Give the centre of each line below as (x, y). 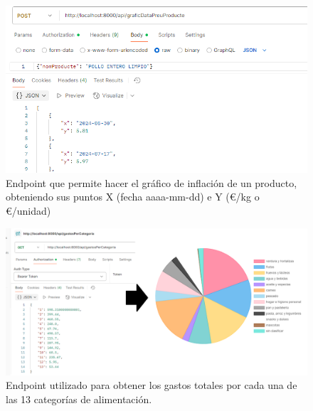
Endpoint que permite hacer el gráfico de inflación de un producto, (152, 182)
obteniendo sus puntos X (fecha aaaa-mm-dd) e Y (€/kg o (133, 197)
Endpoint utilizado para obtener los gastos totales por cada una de (152, 385)
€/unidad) (28, 211)
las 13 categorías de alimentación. (79, 399)
